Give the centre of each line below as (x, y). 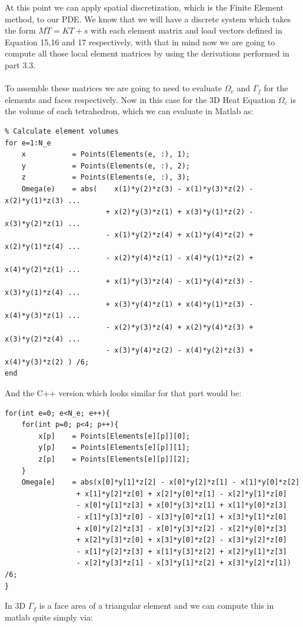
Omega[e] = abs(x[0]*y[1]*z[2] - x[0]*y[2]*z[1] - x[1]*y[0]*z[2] (161, 482)
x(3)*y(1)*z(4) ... (43, 293)
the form (20, 30)
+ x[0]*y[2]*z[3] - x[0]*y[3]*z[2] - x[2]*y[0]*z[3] (182, 528)
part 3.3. (20, 64)
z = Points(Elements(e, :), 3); (106, 178)
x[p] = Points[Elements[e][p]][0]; (114, 436)
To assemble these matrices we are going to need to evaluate (113, 88)
